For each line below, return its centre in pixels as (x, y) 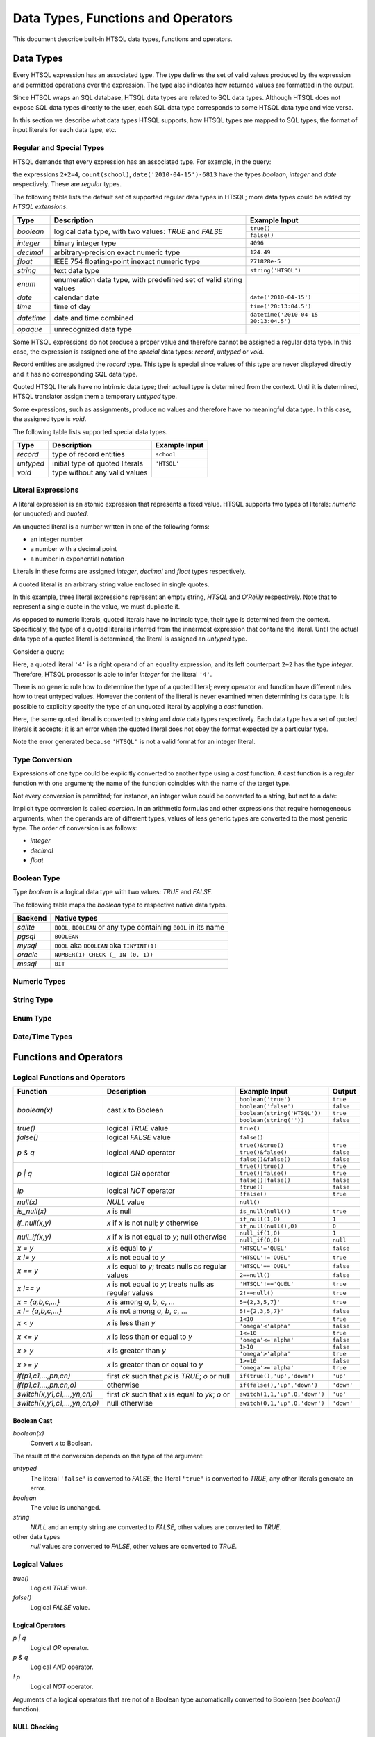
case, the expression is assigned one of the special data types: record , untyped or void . (139, 352)
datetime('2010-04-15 (284, 314)
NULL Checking (36, 1727)
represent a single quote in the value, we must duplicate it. (97, 607)
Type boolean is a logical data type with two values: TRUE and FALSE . (113, 892)
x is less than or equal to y (149, 1336)
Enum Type (32, 1018)
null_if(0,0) (260, 1240)
